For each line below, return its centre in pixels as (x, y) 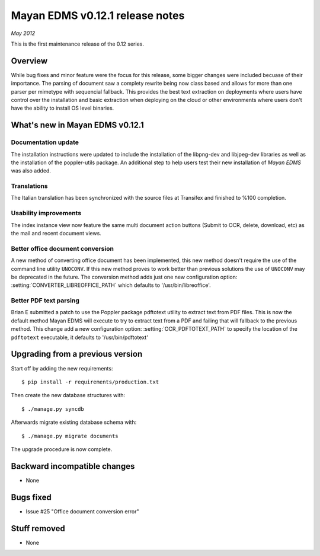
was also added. (31, 171)
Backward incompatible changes (73, 466)
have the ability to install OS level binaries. (63, 108)
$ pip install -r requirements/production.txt (90, 382)
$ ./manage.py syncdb (53, 409)
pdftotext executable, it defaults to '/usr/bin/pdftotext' (79, 337)
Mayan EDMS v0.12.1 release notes (98, 15)
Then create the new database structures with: (68, 395)
